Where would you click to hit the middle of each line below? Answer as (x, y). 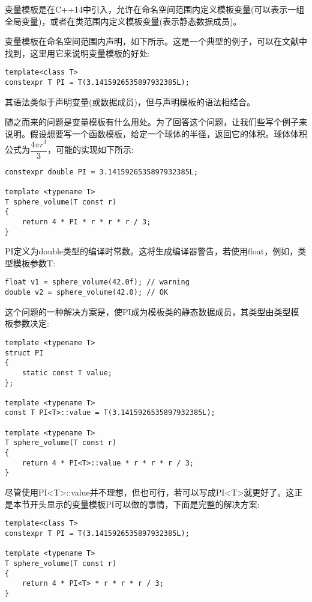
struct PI (24, 353)
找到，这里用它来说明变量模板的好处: (77, 53)
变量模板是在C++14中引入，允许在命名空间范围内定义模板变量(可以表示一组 (155, 9)
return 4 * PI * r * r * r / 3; (86, 222)
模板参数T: (34, 263)
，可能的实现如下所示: (91, 149)
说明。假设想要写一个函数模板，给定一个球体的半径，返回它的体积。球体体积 (156, 133)
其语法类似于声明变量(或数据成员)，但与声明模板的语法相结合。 (130, 101)
